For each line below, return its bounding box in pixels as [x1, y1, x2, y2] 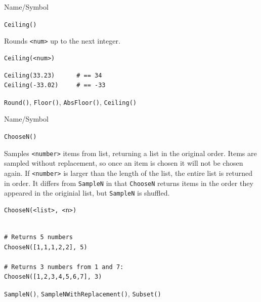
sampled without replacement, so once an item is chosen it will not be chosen [4, 158, 243, 168]
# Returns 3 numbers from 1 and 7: [4, 263, 124, 271]
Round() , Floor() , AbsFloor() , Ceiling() [4, 96, 137, 107]
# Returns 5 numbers [4, 234, 73, 241]
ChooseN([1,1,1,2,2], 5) [4, 243, 88, 251]
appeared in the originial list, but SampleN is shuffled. [4, 187, 170, 198]
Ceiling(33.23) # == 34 [4, 71, 102, 79]
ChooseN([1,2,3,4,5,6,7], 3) [4, 273, 102, 281]
